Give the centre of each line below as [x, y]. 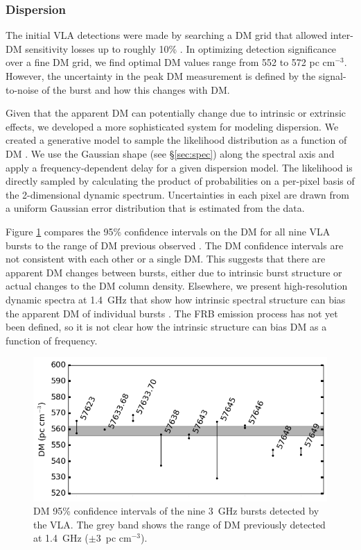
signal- [332, 76]
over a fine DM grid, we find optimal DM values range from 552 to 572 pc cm [170, 62]
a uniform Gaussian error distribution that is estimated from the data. [155, 208]
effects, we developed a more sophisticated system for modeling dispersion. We [172, 126]
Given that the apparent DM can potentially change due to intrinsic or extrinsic [176, 113]
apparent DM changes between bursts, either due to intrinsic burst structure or [174, 272]
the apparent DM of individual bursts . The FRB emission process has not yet [172, 313]
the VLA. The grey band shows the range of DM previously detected [179, 524]
